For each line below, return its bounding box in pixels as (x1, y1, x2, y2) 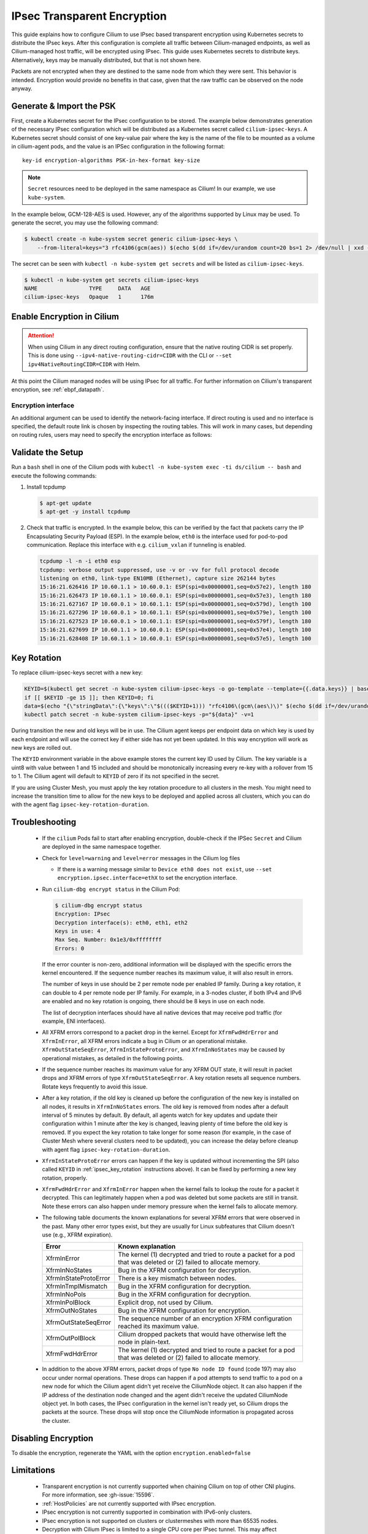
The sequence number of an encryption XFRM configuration (117, 1314, 293, 1323)
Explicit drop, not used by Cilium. (117, 1298, 213, 1307)
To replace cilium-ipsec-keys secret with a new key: (11, 669, 144, 676)
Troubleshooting (11, 817, 77, 828)
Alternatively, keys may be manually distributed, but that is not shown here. (11, 56, 202, 64)
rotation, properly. (42, 1174, 88, 1181)
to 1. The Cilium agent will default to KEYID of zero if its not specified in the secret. (11, 773, 220, 780)
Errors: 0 (55, 945, 85, 952)
